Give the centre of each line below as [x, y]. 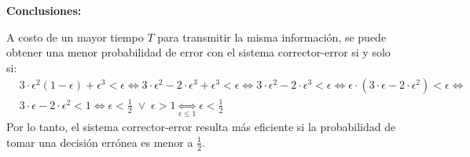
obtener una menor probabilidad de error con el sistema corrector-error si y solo [198, 52]
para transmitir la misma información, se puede [272, 37]
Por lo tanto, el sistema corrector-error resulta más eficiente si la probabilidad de [201, 127]
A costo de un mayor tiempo [75, 37]
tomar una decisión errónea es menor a [100, 142]
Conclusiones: [44, 10]
